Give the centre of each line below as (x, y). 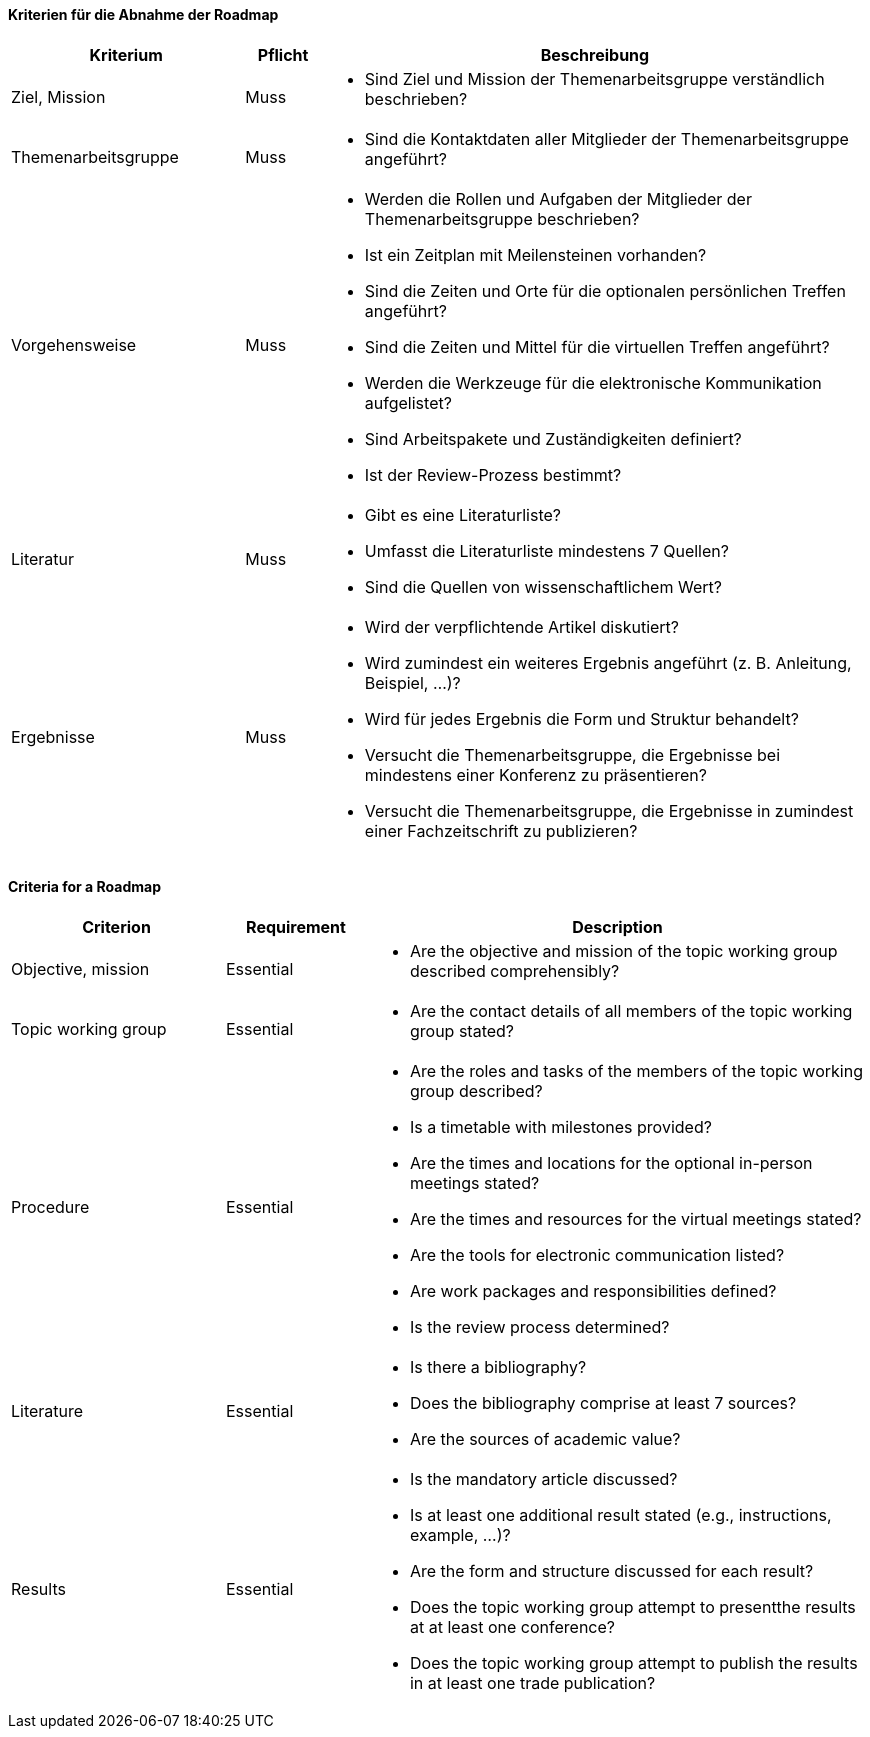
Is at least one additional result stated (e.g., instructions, (620, 1514)
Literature (47, 1410)
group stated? (462, 1030)
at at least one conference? (512, 1626)
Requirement (296, 926)
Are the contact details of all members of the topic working (631, 1010)
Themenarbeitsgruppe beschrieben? (502, 218)
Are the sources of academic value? (545, 1438)
